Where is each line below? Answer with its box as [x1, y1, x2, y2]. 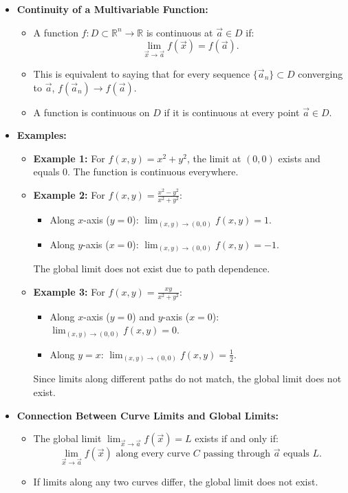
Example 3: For [33, 284, 105, 298]
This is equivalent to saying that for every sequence [33, 66, 250, 80]
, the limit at [186, 151, 241, 165]
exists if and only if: [195, 431, 279, 446]
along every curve [116, 449, 191, 459]
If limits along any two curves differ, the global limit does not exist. [33, 474, 318, 489]
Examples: [17, 128, 67, 142]
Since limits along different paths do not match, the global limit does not [33, 371, 342, 386]
